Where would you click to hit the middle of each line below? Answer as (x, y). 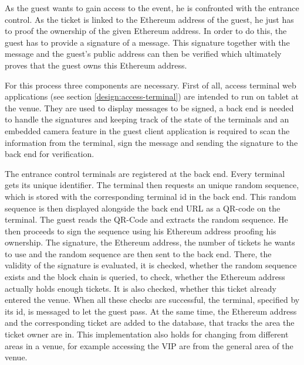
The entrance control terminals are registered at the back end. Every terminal (145, 173)
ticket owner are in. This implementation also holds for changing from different (147, 334)
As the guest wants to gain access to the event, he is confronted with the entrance (152, 8)
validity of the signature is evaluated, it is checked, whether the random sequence (151, 265)
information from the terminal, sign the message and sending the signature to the (151, 142)
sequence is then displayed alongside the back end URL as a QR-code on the (143, 208)
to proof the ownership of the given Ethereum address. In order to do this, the (146, 31)
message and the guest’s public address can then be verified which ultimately (143, 54)
